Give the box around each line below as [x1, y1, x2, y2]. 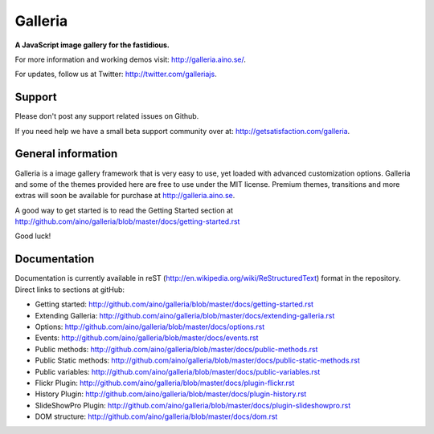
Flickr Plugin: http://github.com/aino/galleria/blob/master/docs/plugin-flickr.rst [35, 378, 295, 387]
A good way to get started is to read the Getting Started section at [14, 205, 233, 215]
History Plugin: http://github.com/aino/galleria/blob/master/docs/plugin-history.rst [35, 389, 307, 399]
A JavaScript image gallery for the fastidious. [14, 40, 170, 50]
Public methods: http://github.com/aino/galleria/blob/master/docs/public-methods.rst [35, 344, 318, 354]
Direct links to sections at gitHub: [14, 285, 125, 294]
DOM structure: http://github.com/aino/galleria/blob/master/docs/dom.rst [35, 412, 278, 421]
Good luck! [14, 231, 51, 241]
